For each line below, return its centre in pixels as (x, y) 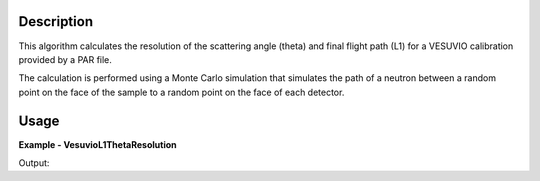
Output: (34, 162)
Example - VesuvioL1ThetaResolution (97, 144)
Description (56, 21)
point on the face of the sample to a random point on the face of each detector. (181, 92)
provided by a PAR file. (65, 59)
